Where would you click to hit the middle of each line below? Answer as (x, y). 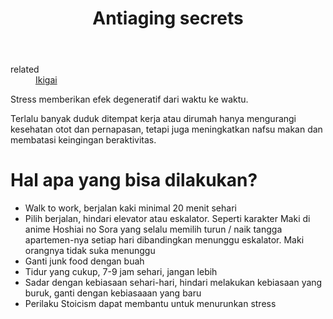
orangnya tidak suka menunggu (90, 251)
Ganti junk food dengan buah (84, 261)
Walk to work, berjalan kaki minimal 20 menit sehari (130, 208)
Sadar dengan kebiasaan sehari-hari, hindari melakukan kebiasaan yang (173, 283)
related (25, 69)
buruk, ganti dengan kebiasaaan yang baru (113, 293)
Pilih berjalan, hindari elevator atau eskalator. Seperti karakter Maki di (167, 219)
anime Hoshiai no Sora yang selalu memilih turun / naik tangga (153, 229)
